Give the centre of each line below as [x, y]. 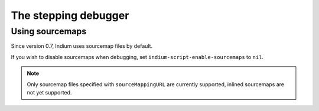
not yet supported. [49, 92]
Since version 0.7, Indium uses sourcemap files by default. [82, 46]
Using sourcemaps [49, 31]
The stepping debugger [70, 15]
